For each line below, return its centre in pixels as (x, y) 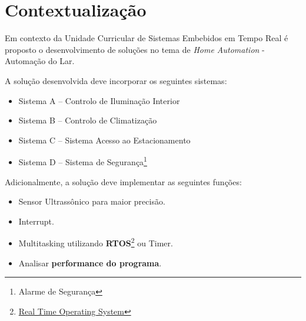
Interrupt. (36, 221)
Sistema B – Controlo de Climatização (88, 120)
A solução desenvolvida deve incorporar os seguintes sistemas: (116, 80)
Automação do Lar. (40, 61)
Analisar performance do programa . (90, 263)
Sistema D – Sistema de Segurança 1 (83, 161)
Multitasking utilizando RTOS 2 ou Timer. (96, 242)
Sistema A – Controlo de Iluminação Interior (99, 100)
